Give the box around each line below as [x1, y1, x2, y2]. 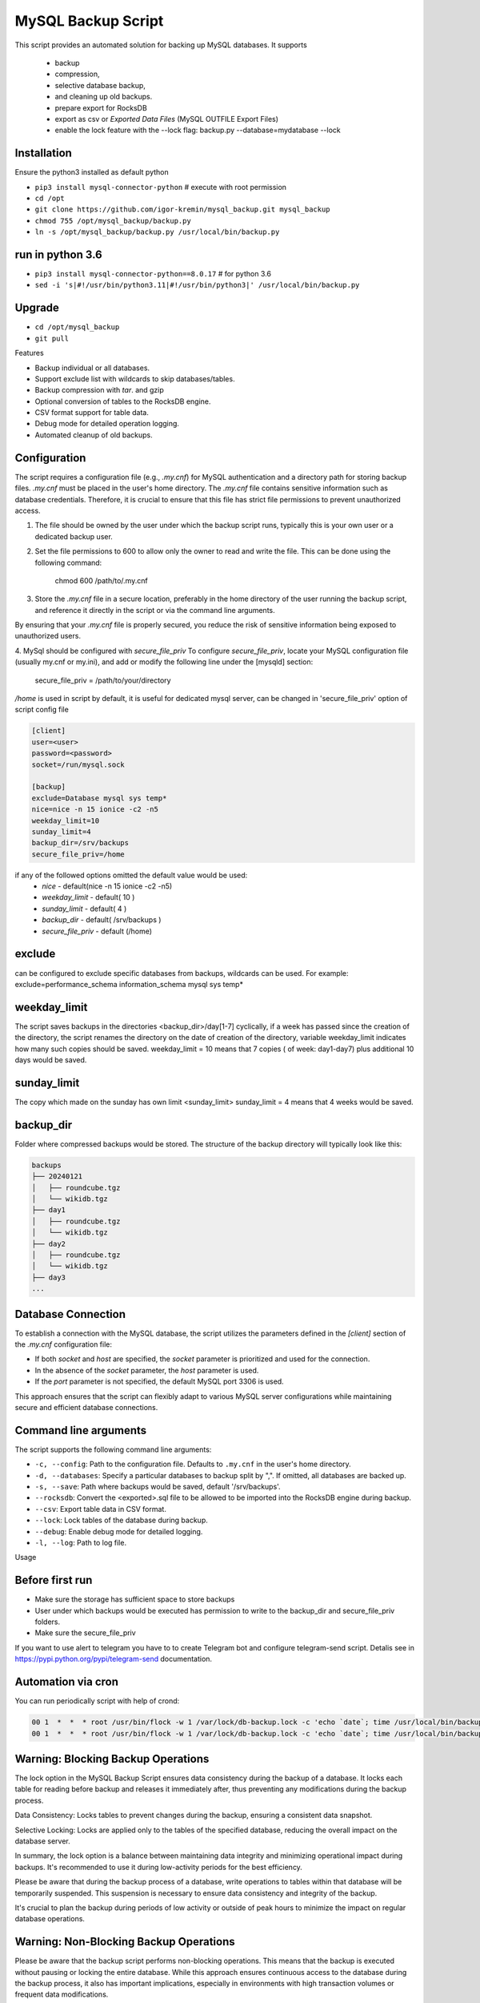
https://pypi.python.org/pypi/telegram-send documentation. [14, 1654, 212, 1664]
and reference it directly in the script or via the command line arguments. [34, 605, 275, 615]
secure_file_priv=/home [31, 849, 126, 859]
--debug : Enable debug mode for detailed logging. [34, 1526, 203, 1536]
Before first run [14, 1574, 93, 1587]
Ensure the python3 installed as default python [14, 167, 169, 177]
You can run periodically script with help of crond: [14, 1696, 180, 1706]
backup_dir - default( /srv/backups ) [42, 915, 162, 925]
